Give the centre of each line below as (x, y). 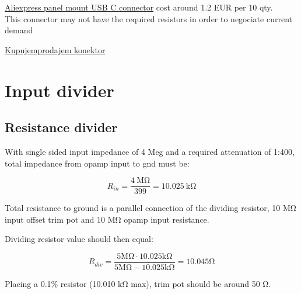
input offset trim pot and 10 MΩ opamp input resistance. (107, 219)
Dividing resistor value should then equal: (79, 239)
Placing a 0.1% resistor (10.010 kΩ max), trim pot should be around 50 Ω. (138, 284)
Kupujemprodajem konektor (55, 49)
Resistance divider (61, 127)
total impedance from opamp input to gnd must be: (97, 163)
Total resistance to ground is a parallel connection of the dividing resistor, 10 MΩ (150, 208)
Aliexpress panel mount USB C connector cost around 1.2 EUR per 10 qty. (139, 7)
